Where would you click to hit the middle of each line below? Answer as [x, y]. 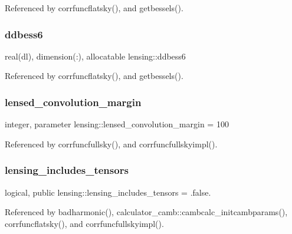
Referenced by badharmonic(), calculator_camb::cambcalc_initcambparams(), [146, 212]
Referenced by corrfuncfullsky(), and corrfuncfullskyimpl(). [111, 144]
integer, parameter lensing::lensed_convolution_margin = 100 [117, 124]
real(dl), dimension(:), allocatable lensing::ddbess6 [95, 56]
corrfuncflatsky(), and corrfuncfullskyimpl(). [84, 223]
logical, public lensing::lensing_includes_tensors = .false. [108, 192]
